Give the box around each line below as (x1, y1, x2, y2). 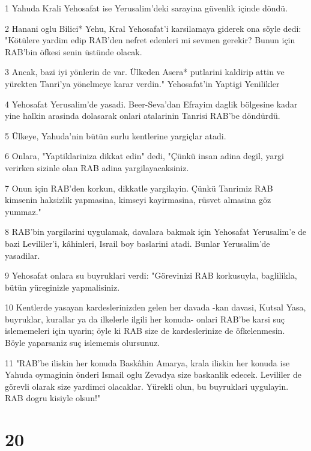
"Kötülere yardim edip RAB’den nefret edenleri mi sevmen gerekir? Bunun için (5, 34, 295, 46)
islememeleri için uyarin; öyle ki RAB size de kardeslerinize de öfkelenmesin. (5, 324, 285, 337)
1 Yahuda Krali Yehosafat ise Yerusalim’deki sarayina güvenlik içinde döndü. (5, 2, 288, 14)
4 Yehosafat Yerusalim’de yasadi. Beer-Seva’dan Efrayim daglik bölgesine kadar (5, 97, 298, 110)
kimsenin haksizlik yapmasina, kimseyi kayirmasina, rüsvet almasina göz (5, 193, 271, 206)
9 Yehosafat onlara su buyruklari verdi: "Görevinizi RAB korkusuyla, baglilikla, (5, 269, 297, 282)
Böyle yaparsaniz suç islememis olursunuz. (5, 336, 160, 349)
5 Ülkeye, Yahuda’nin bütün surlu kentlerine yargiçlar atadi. (5, 129, 226, 142)
